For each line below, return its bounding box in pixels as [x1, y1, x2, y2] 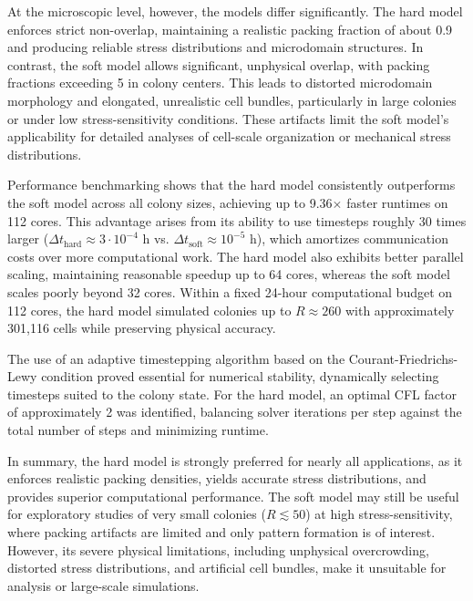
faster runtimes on [346, 192, 448, 212]
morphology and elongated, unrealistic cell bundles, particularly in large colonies [7, 90, 457, 109]
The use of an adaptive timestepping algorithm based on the [7, 348, 345, 368]
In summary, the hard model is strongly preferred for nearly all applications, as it [7, 451, 463, 470]
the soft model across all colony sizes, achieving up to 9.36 [7, 192, 333, 212]
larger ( [7, 229, 49, 248]
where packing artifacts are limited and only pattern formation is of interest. [7, 523, 436, 542]
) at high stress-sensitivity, [305, 504, 453, 523]
